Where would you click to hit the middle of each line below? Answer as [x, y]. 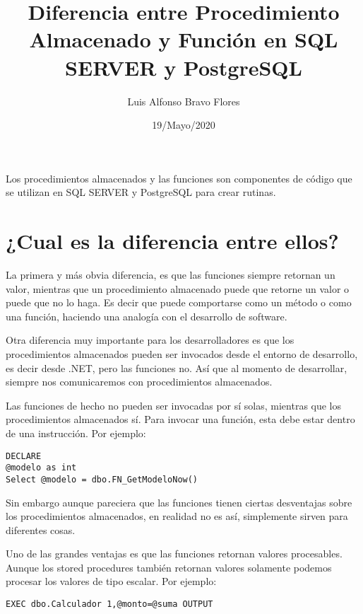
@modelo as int [41, 468]
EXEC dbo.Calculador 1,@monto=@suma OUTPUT [109, 604]
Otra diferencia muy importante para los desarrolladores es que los [150, 340]
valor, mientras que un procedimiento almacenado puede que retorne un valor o [178, 288]
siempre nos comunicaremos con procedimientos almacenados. [139, 382]
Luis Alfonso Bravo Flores [184, 101]
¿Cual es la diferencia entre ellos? [172, 241]
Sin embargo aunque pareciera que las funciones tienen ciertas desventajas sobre [179, 502]
